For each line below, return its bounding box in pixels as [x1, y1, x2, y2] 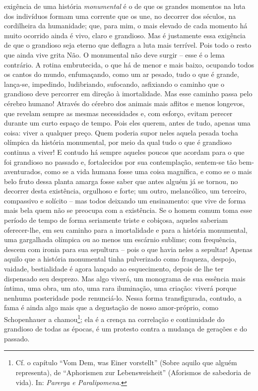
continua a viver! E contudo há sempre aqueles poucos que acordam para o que [4, 146, 245, 157]
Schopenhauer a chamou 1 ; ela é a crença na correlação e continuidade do [4, 313, 225, 324]
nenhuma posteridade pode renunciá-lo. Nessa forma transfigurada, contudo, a [4, 292, 242, 303]
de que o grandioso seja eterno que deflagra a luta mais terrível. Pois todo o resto [4, 40, 252, 50]
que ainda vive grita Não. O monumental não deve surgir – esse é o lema [4, 49, 225, 60]
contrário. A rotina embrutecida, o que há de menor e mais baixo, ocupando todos [4, 59, 254, 69]
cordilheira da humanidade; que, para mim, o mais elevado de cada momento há [4, 20, 248, 31]
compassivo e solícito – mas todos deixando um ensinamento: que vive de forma [4, 195, 246, 205]
